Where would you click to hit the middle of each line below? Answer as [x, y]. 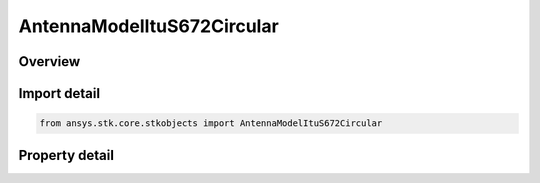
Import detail [59, 93]
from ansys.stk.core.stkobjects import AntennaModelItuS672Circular [211, 123]
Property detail [66, 155]
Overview [49, 61]
